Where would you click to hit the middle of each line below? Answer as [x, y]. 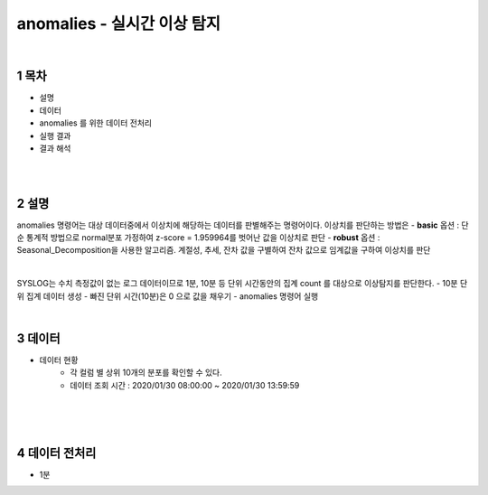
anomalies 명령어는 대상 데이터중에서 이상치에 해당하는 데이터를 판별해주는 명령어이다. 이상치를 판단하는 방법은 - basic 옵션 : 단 [243, 225]
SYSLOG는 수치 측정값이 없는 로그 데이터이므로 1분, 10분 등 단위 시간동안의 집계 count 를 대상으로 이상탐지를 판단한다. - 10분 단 [242, 284]
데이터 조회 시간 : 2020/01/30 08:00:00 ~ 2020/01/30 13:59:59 [185, 385]
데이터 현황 [59, 360]
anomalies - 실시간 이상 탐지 [119, 23]
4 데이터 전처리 [56, 453]
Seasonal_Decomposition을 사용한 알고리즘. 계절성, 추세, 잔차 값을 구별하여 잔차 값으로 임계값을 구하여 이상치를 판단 [224, 250]
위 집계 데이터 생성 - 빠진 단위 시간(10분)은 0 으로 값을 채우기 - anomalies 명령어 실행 [168, 296]
